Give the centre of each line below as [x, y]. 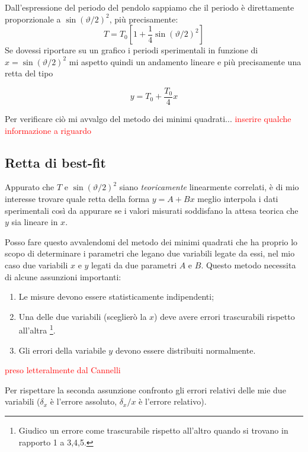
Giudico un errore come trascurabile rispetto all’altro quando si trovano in [153, 430]
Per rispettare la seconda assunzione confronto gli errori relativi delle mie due [145, 390]
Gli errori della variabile [62, 350]
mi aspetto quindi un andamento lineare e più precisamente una [185, 61]
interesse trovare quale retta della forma [77, 199]
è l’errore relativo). [173, 401]
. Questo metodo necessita [248, 265]
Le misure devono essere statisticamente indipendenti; [116, 296]
